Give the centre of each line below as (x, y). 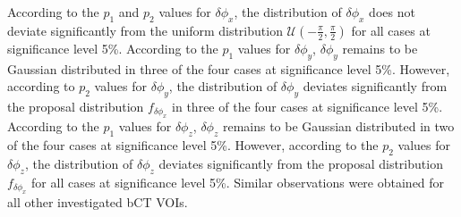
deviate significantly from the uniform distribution (145, 30)
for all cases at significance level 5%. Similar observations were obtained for (238, 182)
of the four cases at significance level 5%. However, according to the (193, 145)
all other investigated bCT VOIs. (98, 202)
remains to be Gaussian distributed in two (338, 126)
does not (392, 12)
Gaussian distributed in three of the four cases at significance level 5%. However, (229, 68)
